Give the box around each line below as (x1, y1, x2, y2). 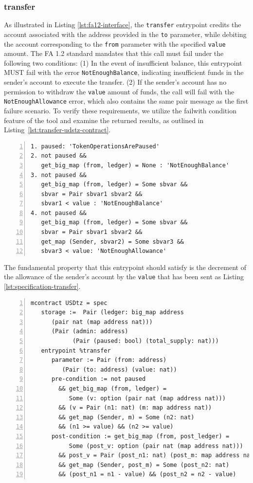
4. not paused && (31, 209, 87, 216)
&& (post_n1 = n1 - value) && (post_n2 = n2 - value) (58, 471, 236, 478)
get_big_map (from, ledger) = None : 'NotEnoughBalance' (41, 161, 230, 169)
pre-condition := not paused (51, 376, 146, 383)
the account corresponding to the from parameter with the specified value (4, 38, 226, 49)
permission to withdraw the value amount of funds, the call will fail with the (4, 86, 235, 96)
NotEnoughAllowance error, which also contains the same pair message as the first (4, 96, 249, 106)
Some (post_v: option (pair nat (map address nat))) (69, 442, 243, 449)
